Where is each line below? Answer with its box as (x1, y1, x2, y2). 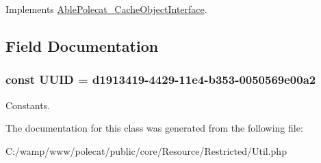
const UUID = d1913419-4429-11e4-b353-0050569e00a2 (5, 71, 316, 88)
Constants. (5, 98, 51, 112)
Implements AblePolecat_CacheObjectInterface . (5, 2, 207, 16)
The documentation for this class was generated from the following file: (5, 121, 303, 135)
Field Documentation (5, 35, 159, 56)
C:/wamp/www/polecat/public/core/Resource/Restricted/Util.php (5, 143, 287, 158)
